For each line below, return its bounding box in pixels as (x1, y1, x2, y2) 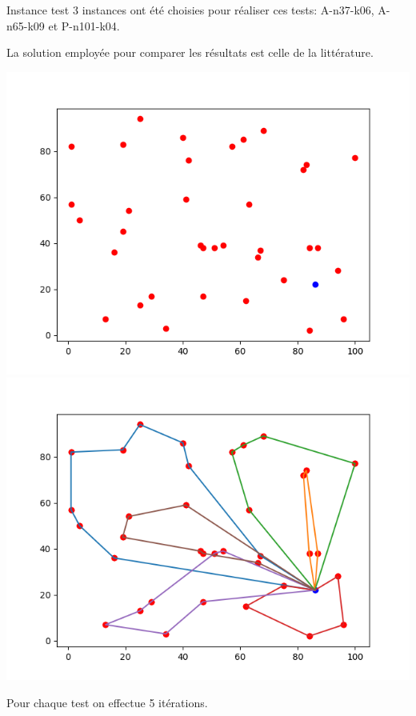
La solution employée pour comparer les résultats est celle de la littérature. (6, 44, 374, 61)
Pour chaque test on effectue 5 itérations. (6, 694, 208, 710)
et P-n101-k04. (48, 17, 120, 34)
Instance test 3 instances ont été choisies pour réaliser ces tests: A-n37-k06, (6, 2, 374, 18)
